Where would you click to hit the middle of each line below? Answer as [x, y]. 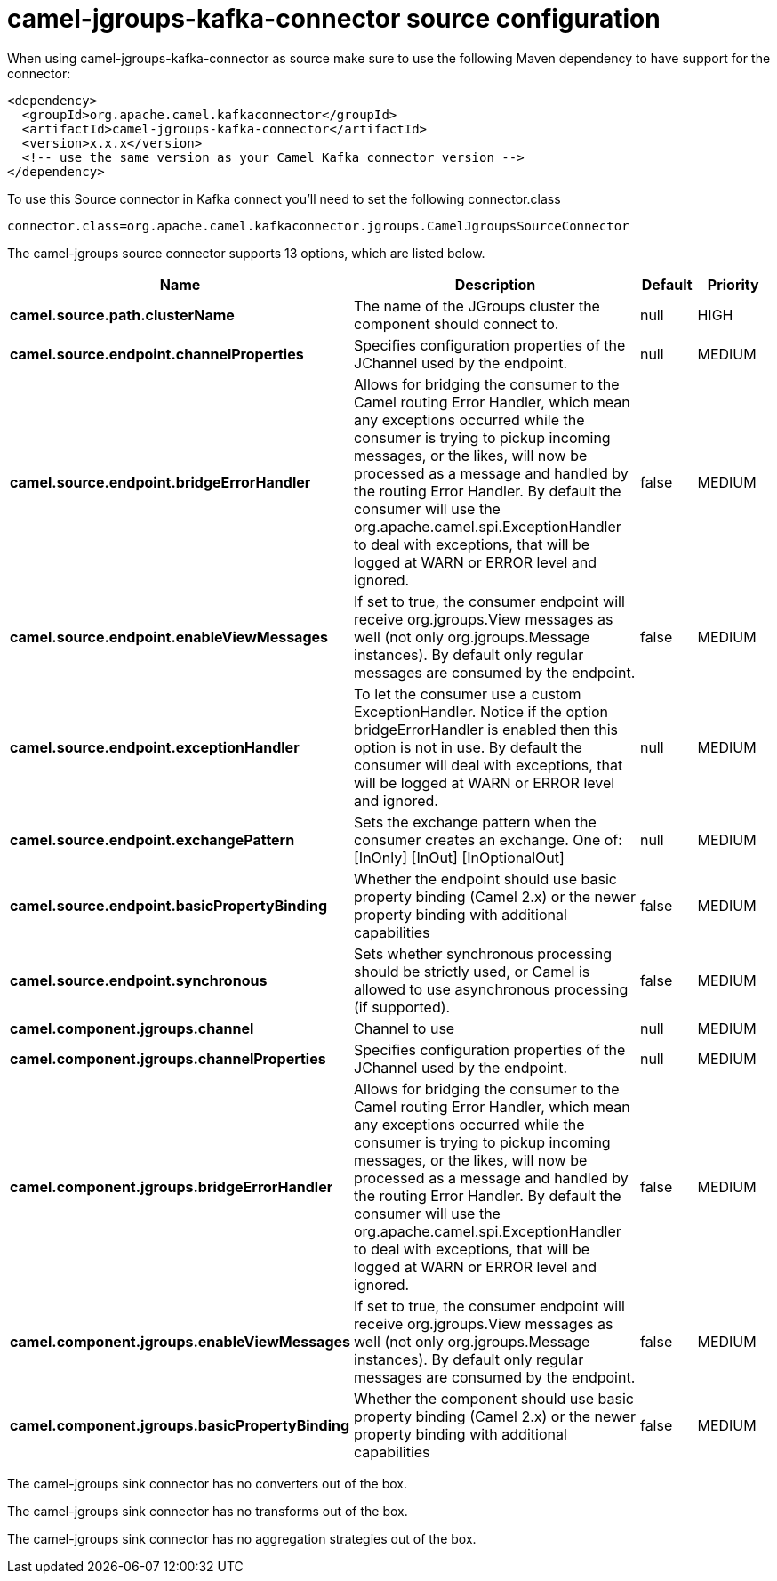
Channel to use [405, 1028]
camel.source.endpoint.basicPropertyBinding [169, 905]
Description [495, 284]
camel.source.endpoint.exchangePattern [152, 839]
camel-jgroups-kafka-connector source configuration [334, 19]
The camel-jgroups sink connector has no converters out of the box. [208, 1483]
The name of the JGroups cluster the [477, 306]
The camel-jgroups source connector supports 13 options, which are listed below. [246, 253]
